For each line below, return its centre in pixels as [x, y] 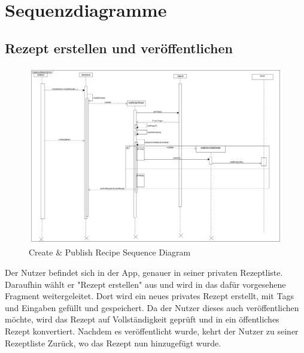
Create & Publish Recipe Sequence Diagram [110, 252]
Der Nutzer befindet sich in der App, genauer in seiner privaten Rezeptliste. [144, 272]
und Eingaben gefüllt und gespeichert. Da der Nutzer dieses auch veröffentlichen [152, 307]
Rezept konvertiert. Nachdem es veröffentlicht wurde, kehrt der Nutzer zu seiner [152, 331]
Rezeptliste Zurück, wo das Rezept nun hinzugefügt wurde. [113, 343]
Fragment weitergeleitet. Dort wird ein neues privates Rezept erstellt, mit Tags [149, 296]
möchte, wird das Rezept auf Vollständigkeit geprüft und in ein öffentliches [142, 319]
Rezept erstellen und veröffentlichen [119, 48]
